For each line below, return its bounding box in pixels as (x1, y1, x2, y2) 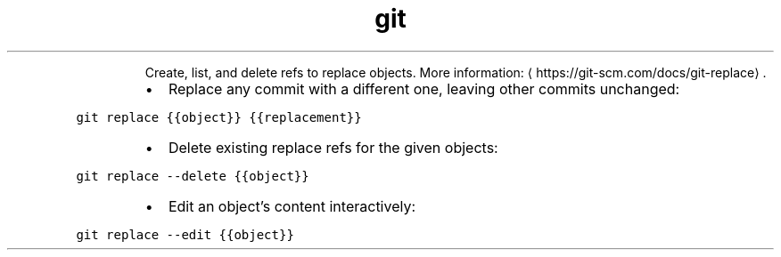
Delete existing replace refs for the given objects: (168, 138, 498, 157)
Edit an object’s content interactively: (168, 197, 416, 215)
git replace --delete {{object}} (76, 168, 309, 183)
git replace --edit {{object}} (76, 227, 294, 242)
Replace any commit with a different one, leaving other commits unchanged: (168, 79, 680, 98)
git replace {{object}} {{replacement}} (76, 109, 362, 124)
